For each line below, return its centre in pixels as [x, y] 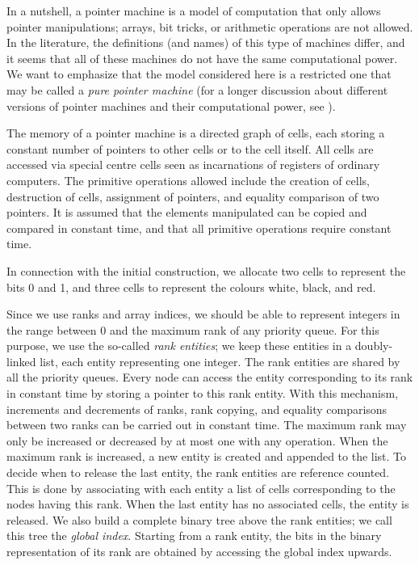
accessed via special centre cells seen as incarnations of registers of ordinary [193, 164]
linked [21, 361]
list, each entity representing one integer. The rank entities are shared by [220, 361]
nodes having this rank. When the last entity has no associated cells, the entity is [208, 504]
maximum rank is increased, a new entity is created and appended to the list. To [207, 456]
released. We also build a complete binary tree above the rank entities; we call [199, 519]
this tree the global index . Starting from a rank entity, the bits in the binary [194, 535]
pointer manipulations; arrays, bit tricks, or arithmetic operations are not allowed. [210, 26]
